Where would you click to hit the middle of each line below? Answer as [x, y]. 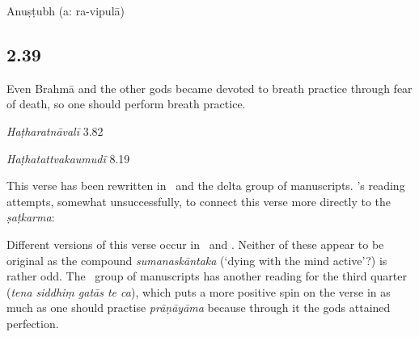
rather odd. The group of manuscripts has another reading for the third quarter [207, 276]
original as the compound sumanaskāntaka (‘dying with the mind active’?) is [197, 260]
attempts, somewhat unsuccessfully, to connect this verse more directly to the [199, 201]
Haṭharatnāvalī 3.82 [55, 131]
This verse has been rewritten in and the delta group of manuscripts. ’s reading [206, 185]
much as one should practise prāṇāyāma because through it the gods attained [199, 308]
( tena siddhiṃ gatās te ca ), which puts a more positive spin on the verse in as [199, 291]
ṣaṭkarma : [31, 217]
